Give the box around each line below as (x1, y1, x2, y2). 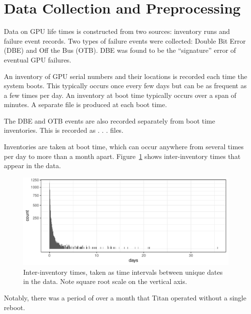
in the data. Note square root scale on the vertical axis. (23, 276, 187, 286)
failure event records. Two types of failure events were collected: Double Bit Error (4, 35, 246, 46)
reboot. (4, 302, 25, 312)
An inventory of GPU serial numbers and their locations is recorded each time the (4, 71, 247, 81)
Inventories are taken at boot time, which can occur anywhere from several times (4, 141, 244, 152)
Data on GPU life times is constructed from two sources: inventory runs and (4, 26, 230, 36)
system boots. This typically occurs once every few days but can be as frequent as (4, 80, 247, 91)
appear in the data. (4, 160, 61, 171)
